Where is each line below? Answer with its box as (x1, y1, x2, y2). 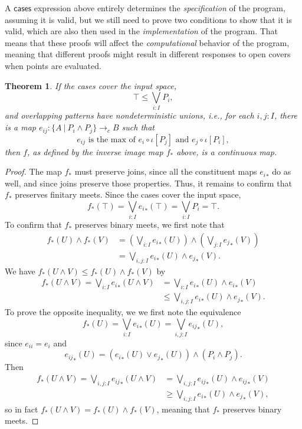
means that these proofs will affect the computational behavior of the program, (5, 36, 290, 48)
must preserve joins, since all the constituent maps (74, 165, 257, 178)
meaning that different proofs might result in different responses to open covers (5, 48, 291, 60)
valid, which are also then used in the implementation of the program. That (5, 25, 278, 37)
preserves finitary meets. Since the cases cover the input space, (15, 188, 241, 201)
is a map (5, 121, 36, 133)
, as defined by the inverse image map (27, 145, 163, 158)
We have (5, 264, 35, 277)
